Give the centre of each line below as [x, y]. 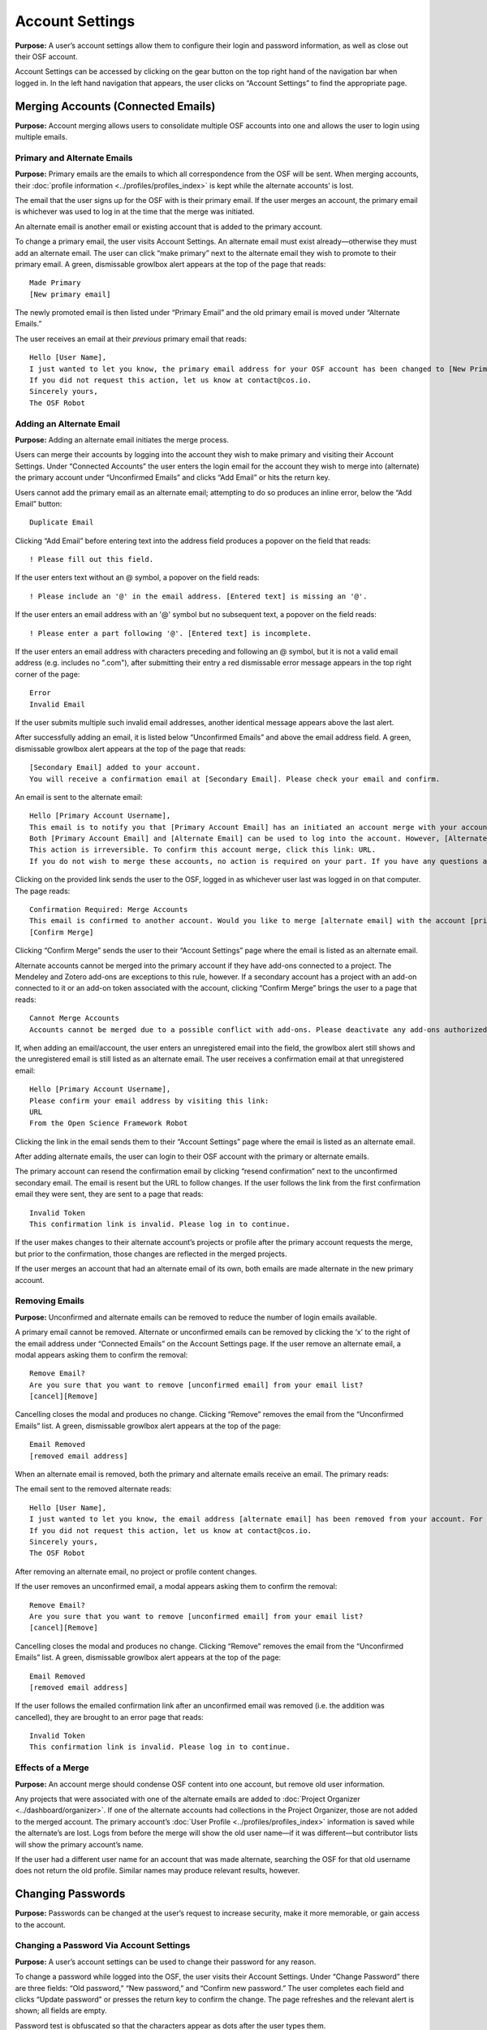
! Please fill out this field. [92, 559]
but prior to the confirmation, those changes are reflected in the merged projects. [151, 1254]
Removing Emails [50, 1301]
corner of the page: [47, 674]
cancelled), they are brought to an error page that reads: [110, 1717]
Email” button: [39, 503]
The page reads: [43, 891]
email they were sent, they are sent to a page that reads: [109, 1194]
